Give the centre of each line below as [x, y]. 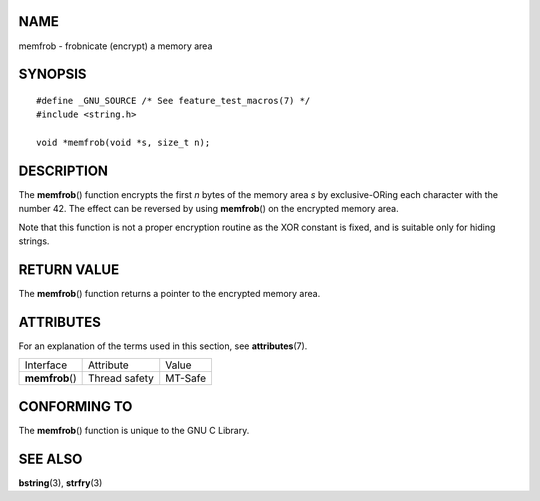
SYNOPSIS [52, 74]
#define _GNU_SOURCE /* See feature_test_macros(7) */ [173, 100]
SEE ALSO [50, 458]
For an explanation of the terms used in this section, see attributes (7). [163, 346]
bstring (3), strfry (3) [60, 482]
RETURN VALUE [69, 269]
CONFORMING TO [75, 406]
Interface [46, 365]
